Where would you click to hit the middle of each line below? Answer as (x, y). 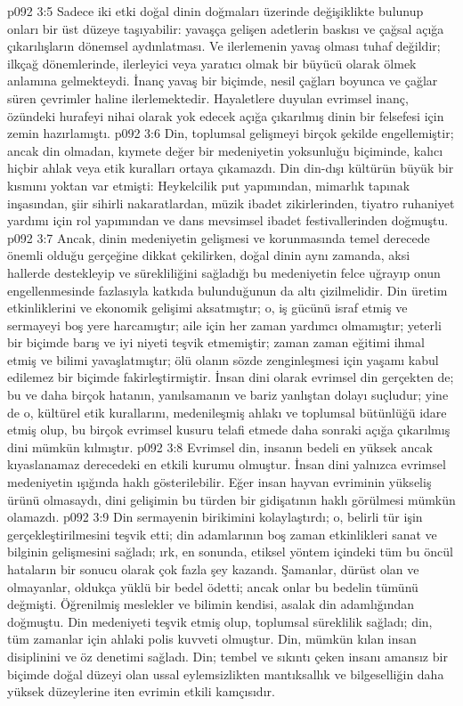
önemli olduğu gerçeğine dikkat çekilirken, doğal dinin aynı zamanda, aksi (209, 255)
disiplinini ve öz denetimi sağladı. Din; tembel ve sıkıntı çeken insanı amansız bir (227, 656)
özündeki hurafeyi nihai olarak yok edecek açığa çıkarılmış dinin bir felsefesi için (226, 115)
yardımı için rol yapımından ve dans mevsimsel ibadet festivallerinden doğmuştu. (228, 220)
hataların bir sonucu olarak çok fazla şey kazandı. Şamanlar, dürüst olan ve (213, 569)
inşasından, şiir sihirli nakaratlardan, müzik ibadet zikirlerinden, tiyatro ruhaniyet (231, 203)
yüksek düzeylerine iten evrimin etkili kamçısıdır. (141, 691)
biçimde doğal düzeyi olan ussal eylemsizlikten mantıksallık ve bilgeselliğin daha (226, 674)
